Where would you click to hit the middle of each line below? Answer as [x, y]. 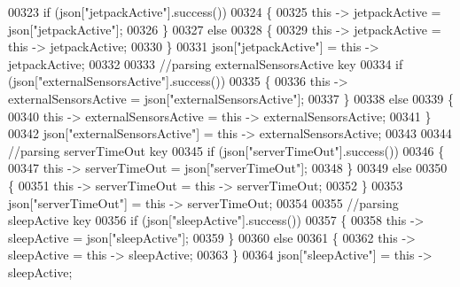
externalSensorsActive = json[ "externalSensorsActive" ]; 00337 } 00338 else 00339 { [231, 98]
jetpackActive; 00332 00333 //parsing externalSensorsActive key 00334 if [206, 63]
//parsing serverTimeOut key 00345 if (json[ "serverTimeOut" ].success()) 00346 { [226, 150]
